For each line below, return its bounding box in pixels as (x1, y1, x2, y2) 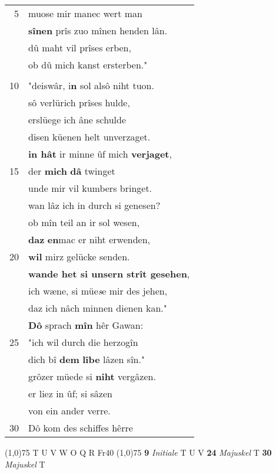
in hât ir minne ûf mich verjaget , (28, 147, 172, 161)
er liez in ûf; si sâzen (28, 387, 112, 400)
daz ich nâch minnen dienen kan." (28, 301, 167, 315)
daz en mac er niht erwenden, (28, 233, 150, 246)
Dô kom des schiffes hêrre (28, 421, 133, 434)
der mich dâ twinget (28, 164, 115, 178)
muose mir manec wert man (28, 6, 142, 20)
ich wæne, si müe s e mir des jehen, (28, 284, 168, 298)
